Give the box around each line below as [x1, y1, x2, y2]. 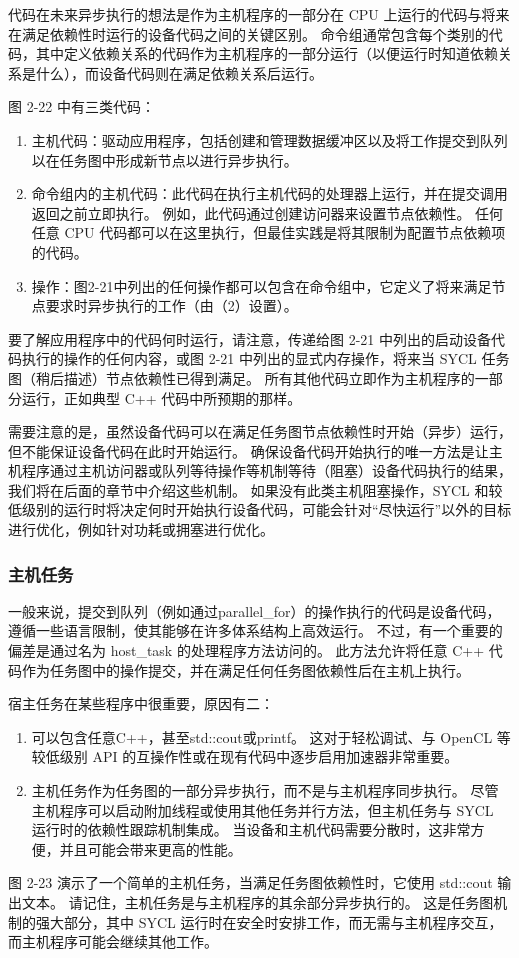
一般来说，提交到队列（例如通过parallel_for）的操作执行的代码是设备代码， [8, 600, 501, 621]
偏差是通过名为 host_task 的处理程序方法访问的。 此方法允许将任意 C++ [8, 640, 485, 661]
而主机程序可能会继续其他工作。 [8, 931, 218, 952]
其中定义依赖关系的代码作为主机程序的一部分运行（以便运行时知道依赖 [35, 43, 498, 64]
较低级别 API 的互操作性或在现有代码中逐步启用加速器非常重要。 [31, 746, 459, 767]
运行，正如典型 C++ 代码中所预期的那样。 [21, 387, 302, 408]
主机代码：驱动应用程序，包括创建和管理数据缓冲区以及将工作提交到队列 [31, 129, 508, 150]
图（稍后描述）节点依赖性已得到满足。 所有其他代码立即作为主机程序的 [8, 367, 475, 388]
